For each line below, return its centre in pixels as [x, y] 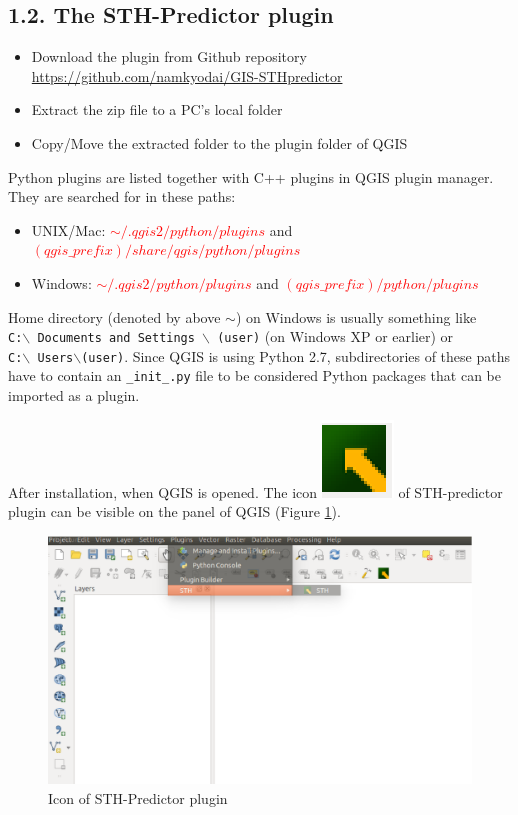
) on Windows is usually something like [356, 316]
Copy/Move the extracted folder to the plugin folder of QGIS [219, 142]
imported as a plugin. [74, 395]
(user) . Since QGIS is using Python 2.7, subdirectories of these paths [295, 355]
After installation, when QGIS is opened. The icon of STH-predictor [255, 491]
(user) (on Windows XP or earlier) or [335, 336]
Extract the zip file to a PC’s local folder [157, 109]
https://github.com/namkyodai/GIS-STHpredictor [187, 75]
